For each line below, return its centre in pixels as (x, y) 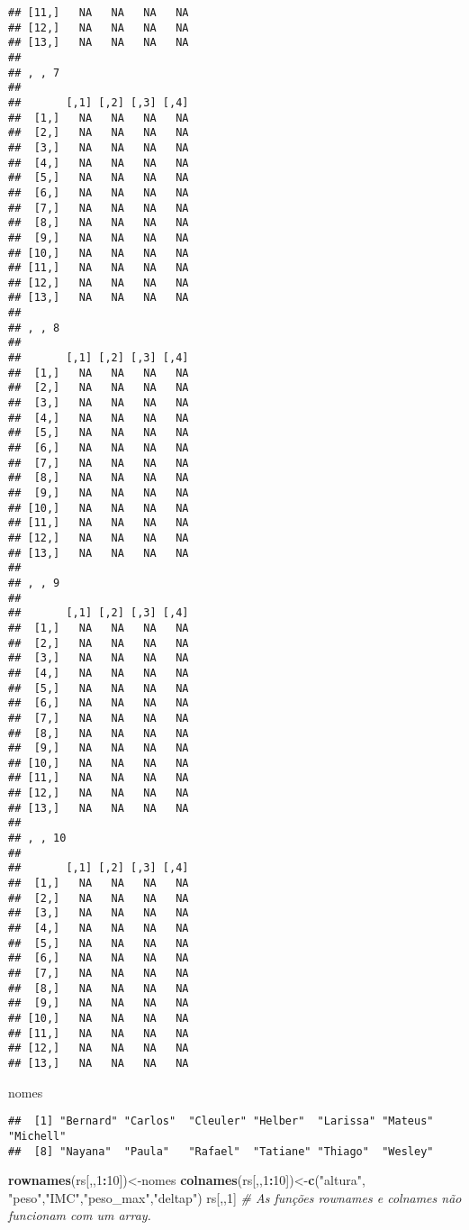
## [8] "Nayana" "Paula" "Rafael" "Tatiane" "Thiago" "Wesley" (221, 1151)
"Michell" (37, 1136)
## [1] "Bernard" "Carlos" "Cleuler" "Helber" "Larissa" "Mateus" (221, 1121)
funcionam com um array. (80, 1215)
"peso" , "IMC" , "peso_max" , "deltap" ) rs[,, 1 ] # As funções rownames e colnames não (235, 1197)
